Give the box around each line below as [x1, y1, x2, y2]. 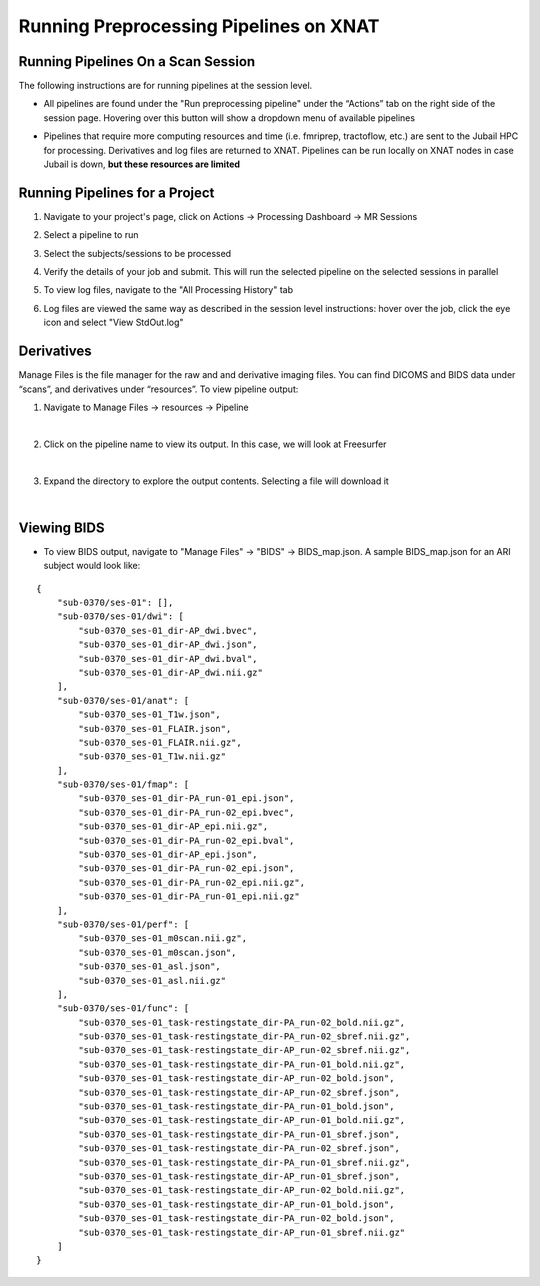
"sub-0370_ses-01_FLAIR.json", [78, 723, 232, 734]
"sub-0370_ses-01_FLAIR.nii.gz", [78, 736, 242, 748]
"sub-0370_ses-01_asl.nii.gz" [78, 975, 227, 986]
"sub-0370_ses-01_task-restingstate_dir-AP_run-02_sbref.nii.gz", [78, 1045, 411, 1056]
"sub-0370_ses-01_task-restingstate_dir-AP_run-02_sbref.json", [78, 1086, 400, 1098]
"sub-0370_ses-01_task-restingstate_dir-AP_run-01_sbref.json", [78, 1171, 400, 1182]
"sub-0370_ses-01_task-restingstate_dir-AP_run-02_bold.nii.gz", [78, 1185, 406, 1196]
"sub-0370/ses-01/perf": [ [56, 918, 190, 930]
